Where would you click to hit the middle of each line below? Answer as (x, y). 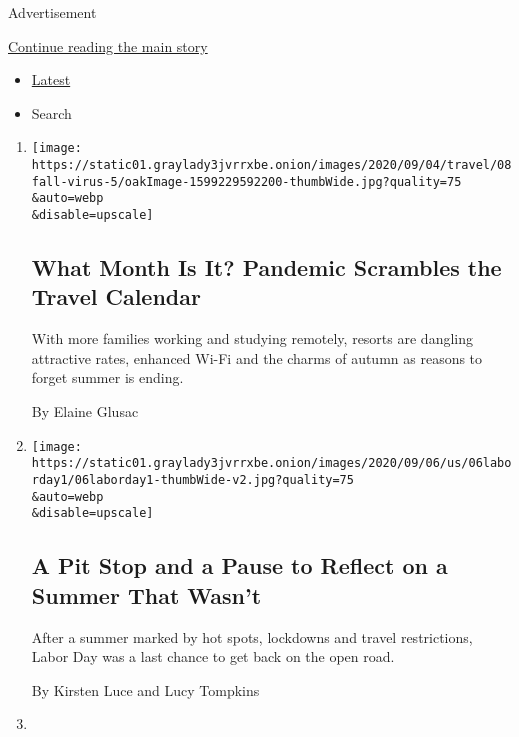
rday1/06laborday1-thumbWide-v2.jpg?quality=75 (192, 479)
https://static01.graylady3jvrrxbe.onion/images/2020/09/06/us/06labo (271, 463)
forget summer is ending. (107, 377)
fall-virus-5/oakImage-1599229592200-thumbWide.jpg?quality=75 (246, 181)
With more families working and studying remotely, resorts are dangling (252, 338)
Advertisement (52, 12)
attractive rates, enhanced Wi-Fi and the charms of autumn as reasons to (257, 357)
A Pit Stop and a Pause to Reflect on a (239, 565)
